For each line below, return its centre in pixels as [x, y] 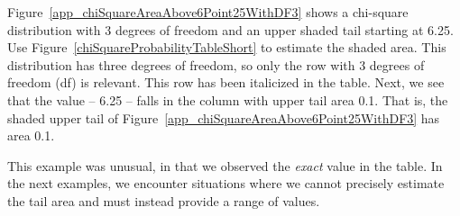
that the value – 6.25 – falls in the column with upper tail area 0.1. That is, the [228, 99]
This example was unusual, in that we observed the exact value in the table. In [225, 165]
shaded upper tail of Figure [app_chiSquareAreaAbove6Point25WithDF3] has [224, 117]
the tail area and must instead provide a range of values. [164, 200]
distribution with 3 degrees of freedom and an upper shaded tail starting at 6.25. [230, 29]
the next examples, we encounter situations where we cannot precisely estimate [226, 183]
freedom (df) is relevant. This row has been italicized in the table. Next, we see [226, 82]
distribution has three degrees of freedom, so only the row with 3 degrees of [216, 64]
